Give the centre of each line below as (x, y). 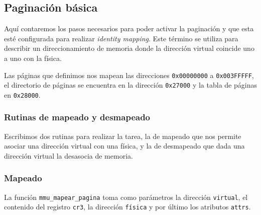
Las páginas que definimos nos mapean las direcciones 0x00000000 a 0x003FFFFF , (129, 75)
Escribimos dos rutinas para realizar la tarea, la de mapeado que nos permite (123, 136)
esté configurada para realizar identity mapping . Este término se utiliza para (121, 38)
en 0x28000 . (22, 94)
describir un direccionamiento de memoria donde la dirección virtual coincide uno (129, 48)
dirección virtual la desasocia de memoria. (69, 155)
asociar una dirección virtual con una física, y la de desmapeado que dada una (124, 146)
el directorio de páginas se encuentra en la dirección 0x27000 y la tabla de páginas (130, 85)
